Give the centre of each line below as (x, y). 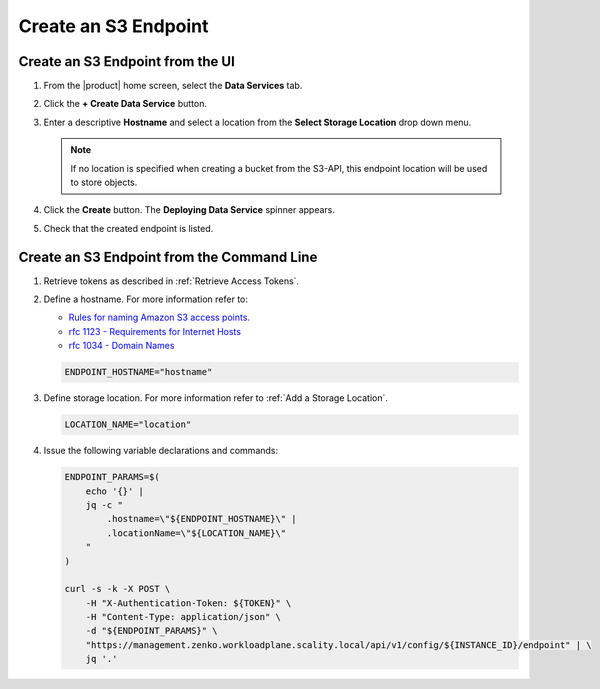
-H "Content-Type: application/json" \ (183, 617)
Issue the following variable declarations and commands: (161, 451)
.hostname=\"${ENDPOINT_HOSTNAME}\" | (201, 519)
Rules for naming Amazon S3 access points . (159, 317)
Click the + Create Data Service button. (125, 104)
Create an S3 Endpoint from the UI (126, 61)
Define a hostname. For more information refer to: (146, 299)
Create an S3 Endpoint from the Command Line (168, 256)
